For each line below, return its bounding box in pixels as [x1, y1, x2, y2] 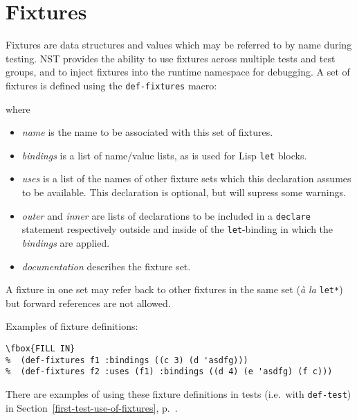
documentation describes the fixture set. [21, 259, 191, 273]
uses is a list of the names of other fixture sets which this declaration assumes [21, 171, 351, 186]
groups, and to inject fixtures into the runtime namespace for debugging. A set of [6, 64, 350, 79]
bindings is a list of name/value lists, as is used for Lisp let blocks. [21, 148, 307, 162]
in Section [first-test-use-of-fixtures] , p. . [6, 400, 178, 414]
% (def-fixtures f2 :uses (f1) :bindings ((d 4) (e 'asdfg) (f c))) [6, 367, 333, 377]
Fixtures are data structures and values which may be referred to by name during [6, 37, 352, 52]
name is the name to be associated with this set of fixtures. [21, 125, 273, 139]
